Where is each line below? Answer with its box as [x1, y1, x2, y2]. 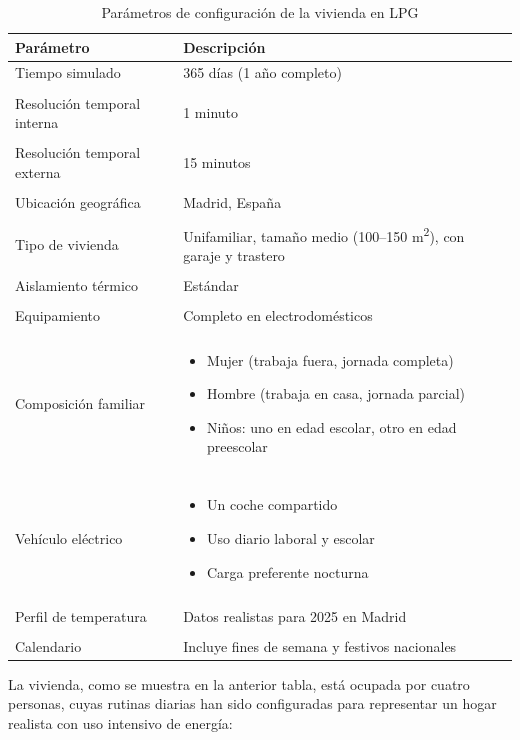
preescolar [206, 436, 268, 457]
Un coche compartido [206, 494, 338, 515]
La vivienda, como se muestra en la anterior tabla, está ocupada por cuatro [8, 673, 470, 694]
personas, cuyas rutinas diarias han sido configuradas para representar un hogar [8, 693, 497, 714]
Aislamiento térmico [15, 275, 138, 296]
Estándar [183, 275, 239, 296]
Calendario [15, 635, 82, 656]
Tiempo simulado [15, 62, 121, 83]
